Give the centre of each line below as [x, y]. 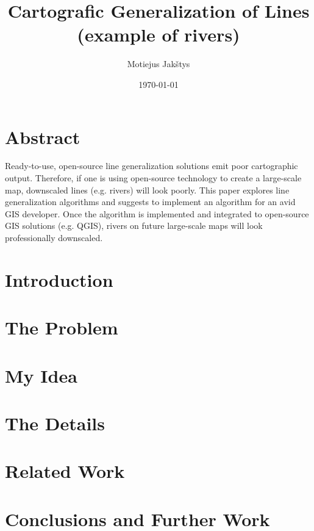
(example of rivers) [159, 34]
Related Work [65, 471]
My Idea [41, 375]
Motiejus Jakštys [159, 64]
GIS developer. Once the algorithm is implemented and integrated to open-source [157, 213]
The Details [55, 423]
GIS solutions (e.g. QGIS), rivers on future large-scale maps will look [134, 226]
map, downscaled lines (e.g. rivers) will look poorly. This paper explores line [147, 190]
